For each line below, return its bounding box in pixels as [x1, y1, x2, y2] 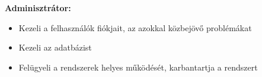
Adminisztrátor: [5, 2, 71, 14]
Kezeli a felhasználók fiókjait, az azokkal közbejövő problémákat [18, 21, 252, 34]
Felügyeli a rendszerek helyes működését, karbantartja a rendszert [18, 61, 258, 73]
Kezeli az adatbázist [18, 41, 92, 53]
